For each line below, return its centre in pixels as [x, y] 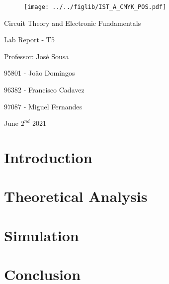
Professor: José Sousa [37, 56]
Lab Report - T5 [29, 40]
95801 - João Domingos [40, 73]
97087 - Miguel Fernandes [43, 106]
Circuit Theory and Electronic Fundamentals [73, 23]
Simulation [42, 235]
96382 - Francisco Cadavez [44, 90]
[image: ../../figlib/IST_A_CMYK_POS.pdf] [95, 7]
